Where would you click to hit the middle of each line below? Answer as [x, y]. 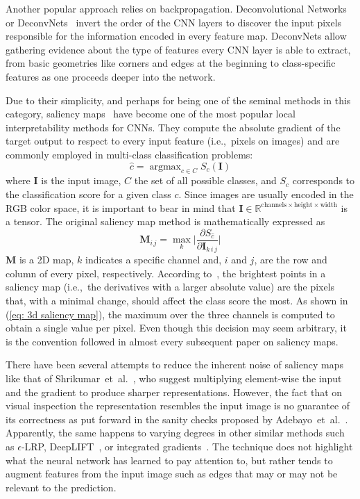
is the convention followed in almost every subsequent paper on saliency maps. [172, 341]
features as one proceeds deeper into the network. [111, 76]
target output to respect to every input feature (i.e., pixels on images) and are [173, 141]
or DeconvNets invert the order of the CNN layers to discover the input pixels [174, 22]
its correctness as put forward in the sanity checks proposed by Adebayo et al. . [177, 419]
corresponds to [324, 180]
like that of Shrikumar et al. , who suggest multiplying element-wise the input [174, 378]
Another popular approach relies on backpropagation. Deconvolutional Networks [176, 8]
